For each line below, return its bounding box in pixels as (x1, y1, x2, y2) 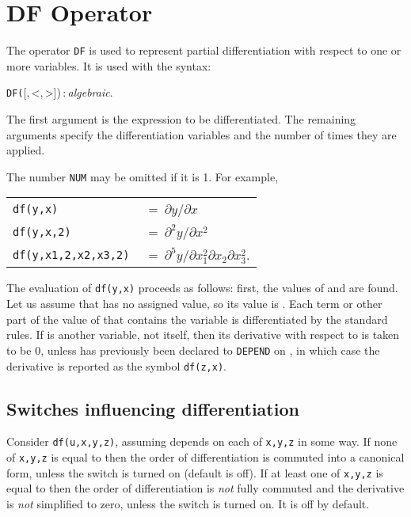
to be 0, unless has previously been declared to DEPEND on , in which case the (6, 341, 380, 358)
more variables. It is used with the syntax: (6, 57, 211, 74)
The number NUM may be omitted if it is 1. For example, (6, 168, 279, 184)
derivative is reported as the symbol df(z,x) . (6, 357, 226, 374)
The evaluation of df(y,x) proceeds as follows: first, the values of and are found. (6, 279, 398, 296)
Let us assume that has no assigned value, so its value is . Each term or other (6, 295, 382, 312)
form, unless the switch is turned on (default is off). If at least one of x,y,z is (6, 464, 383, 481)
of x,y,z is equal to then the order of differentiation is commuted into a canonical (6, 449, 405, 466)
